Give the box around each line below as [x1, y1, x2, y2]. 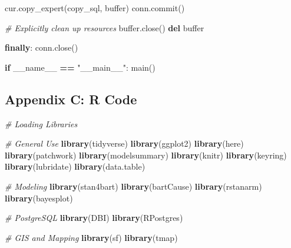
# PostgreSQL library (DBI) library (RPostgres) [5, 211, 183, 224]
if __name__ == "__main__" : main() [5, 61, 156, 73]
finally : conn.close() [5, 41, 78, 54]
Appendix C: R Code [5, 90, 137, 108]
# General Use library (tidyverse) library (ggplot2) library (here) [5, 137, 244, 150]
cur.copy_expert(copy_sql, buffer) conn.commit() [5, 2, 185, 14]
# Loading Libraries [5, 117, 78, 130]
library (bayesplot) [5, 191, 73, 204]
